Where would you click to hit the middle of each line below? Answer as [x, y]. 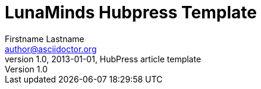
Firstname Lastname [45, 39]
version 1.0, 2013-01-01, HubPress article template [103, 59]
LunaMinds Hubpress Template [131, 12]
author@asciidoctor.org [51, 49]
